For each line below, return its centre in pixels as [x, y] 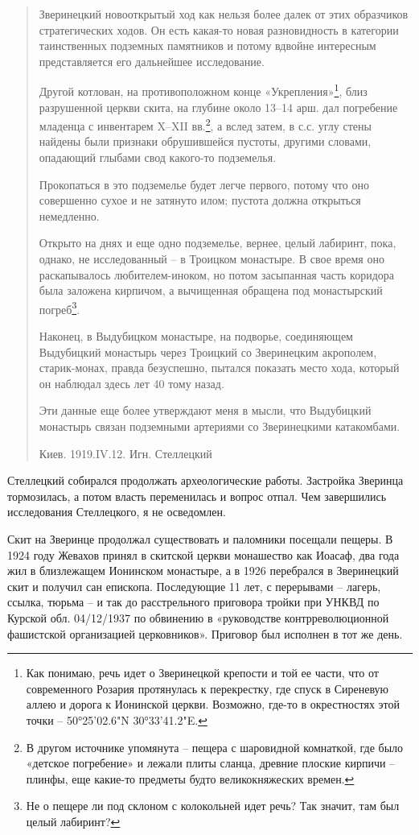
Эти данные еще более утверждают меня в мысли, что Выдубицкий [205, 410]
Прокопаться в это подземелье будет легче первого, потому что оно [204, 184]
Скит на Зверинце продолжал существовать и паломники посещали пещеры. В [200, 539]
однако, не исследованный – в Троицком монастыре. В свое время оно [212, 259]
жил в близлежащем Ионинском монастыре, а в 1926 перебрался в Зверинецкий [203, 570]
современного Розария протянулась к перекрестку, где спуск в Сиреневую [207, 688]
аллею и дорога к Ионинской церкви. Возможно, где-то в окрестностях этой [213, 704]
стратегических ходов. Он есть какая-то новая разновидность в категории [219, 29]
